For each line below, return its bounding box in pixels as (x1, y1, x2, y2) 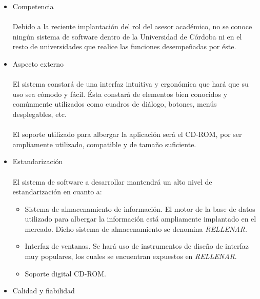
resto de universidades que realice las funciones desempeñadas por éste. (12, 41, 236, 52)
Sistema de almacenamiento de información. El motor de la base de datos (25, 203, 255, 214)
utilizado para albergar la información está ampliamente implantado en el (25, 213, 256, 224)
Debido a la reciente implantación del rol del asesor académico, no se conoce (12, 21, 252, 32)
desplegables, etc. (12, 108, 67, 119)
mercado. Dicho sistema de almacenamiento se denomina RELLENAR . (25, 223, 247, 234)
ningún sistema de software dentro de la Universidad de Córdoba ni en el (12, 31, 242, 42)
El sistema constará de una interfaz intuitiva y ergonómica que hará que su (12, 78, 249, 89)
